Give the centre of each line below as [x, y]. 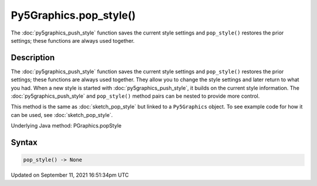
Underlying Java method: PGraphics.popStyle [66, 126]
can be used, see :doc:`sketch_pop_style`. [62, 115]
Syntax [24, 142]
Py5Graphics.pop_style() [73, 15]
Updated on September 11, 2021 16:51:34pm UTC [70, 175]
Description [33, 58]
